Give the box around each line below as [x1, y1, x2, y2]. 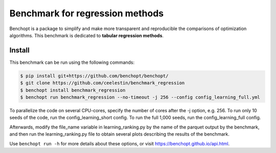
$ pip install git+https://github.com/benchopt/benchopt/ [20, 73, 169, 79]
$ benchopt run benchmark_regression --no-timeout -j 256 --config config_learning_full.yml [20, 94, 260, 100]
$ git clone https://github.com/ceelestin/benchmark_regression [20, 80, 185, 86]
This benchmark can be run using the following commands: [9, 59, 135, 65]
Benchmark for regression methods [9, 8, 164, 19]
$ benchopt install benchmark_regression [20, 87, 126, 93]
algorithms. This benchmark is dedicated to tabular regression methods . [9, 32, 164, 38]
